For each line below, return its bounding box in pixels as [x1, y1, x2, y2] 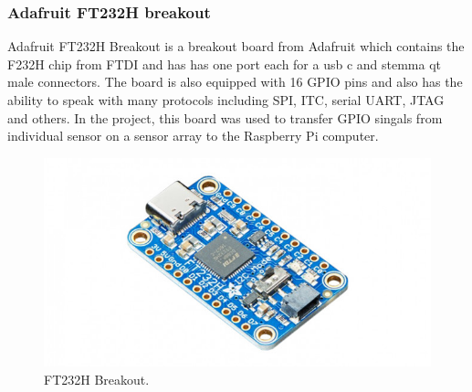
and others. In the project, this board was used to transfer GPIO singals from [7, 108, 443, 127]
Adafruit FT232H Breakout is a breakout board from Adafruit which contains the [7, 37, 465, 56]
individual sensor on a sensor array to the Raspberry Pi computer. [7, 126, 379, 145]
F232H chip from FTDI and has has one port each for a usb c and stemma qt [7, 54, 442, 73]
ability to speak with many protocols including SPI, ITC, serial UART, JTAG [7, 90, 445, 109]
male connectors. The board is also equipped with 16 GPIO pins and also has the [7, 72, 463, 91]
